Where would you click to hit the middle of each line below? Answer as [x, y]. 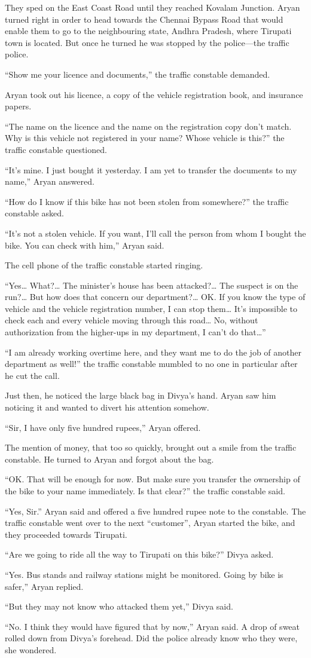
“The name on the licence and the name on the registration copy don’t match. [148, 126]
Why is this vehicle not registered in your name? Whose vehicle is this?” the [145, 138]
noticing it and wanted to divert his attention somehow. [107, 407]
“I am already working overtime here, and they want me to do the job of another [153, 352]
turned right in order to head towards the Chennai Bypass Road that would [144, 19]
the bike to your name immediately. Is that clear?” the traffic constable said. [145, 491]
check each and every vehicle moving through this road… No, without [132, 320]
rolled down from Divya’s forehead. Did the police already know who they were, [151, 638]
